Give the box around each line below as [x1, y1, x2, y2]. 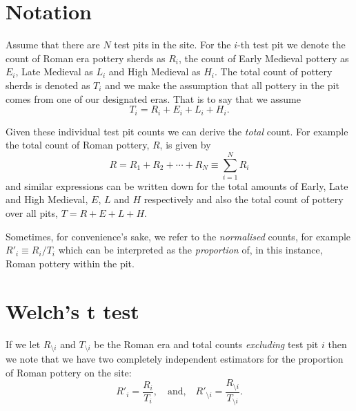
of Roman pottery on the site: [6, 365, 132, 379]
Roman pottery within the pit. [6, 256, 135, 270]
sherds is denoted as [6, 77, 90, 92]
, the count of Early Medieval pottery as [179, 50, 349, 65]
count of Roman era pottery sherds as [6, 50, 166, 65]
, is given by [159, 137, 211, 152]
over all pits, [6, 206, 58, 220]
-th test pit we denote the [237, 37, 346, 52]
